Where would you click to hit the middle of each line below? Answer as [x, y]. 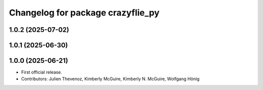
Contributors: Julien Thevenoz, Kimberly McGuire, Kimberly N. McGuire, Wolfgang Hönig [110, 79]
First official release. [42, 72]
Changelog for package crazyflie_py [84, 13]
